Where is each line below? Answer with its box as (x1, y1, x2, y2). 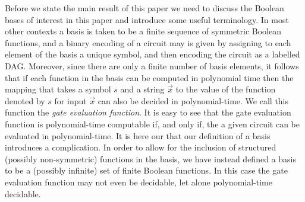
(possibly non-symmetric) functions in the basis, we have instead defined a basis (5, 152, 296, 165)
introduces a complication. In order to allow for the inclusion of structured (5, 141, 276, 153)
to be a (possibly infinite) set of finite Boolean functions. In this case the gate (5, 164, 288, 177)
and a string (120, 83, 165, 95)
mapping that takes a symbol (5, 83, 111, 95)
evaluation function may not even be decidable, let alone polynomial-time (5, 175, 272, 188)
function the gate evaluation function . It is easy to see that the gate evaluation (5, 106, 291, 118)
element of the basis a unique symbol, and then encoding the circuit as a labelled (5, 48, 300, 60)
